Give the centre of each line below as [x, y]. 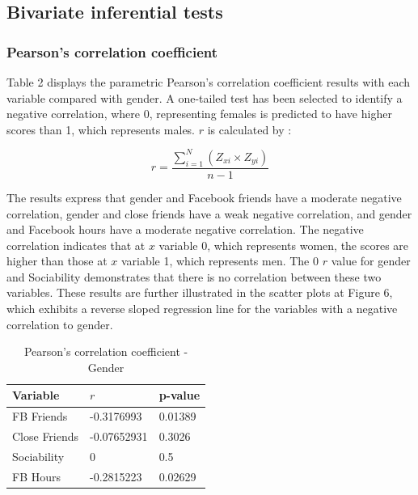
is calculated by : [249, 129]
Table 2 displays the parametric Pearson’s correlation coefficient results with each [209, 82]
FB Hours [37, 476]
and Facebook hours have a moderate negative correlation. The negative [185, 229]
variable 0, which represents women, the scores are [284, 245]
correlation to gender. [60, 324]
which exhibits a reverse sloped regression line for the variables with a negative [202, 309]
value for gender [371, 261]
